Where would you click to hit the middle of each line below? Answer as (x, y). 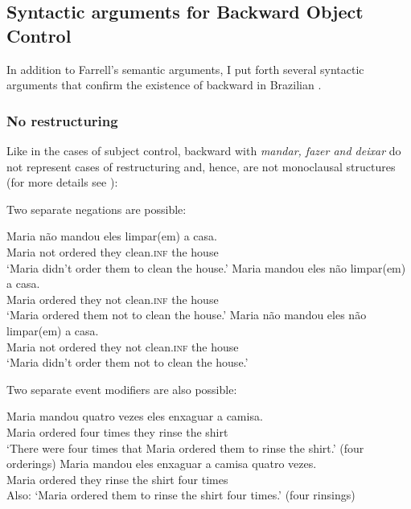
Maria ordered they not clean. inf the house (113, 299)
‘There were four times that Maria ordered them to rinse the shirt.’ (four (185, 447)
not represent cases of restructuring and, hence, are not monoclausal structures (201, 166)
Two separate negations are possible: (97, 209)
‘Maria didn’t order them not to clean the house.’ (127, 362)
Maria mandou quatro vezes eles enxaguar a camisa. (135, 416)
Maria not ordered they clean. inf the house (113, 251)
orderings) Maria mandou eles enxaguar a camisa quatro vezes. (162, 464)
